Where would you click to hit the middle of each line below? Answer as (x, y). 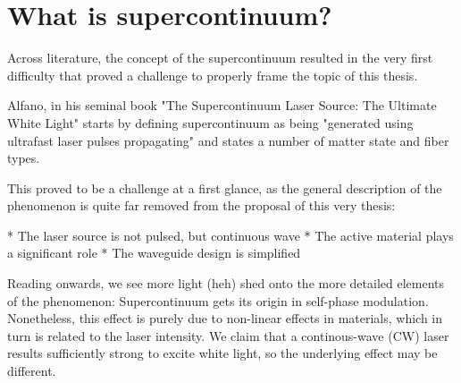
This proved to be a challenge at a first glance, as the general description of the (225, 187)
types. (24, 158)
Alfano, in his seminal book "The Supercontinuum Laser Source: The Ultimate (222, 105)
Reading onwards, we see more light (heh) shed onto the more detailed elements (226, 283)
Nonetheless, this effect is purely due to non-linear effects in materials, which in (225, 318)
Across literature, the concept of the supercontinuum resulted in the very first (220, 58)
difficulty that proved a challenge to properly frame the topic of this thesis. (213, 75)
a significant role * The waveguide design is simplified (154, 253)
